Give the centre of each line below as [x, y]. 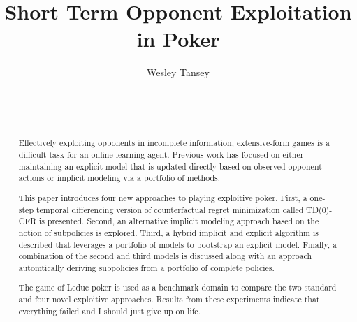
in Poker [178, 39]
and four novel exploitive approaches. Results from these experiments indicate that [169, 299]
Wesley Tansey [178, 72]
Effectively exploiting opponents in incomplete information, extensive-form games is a [174, 143]
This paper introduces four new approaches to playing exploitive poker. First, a [163, 198]
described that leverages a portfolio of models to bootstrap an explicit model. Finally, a [177, 244]
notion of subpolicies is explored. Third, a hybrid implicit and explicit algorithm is [168, 232]
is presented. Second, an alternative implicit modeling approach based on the [179, 221]
